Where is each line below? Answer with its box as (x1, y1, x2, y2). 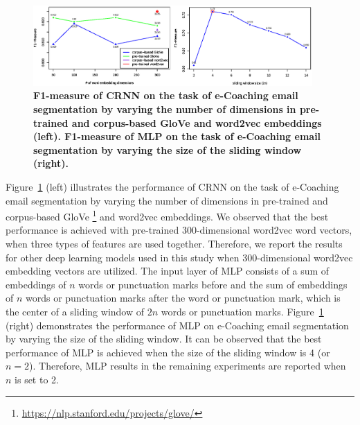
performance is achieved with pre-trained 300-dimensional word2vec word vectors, (6, 223, 352, 237)
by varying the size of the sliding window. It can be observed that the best (6, 331, 322, 346)
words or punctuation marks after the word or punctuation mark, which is (26, 290, 341, 305)
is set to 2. (15, 372, 59, 386)
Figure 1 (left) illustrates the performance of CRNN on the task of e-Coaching (6, 179, 339, 193)
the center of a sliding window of (6, 304, 145, 318)
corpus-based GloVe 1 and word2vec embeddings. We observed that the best (6, 207, 329, 223)
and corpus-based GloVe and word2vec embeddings (71, 115, 322, 130)
